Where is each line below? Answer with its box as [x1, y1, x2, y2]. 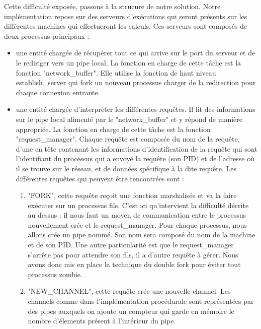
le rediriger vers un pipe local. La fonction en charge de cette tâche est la [16, 57, 241, 68]
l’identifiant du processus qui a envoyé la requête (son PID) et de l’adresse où [16, 153, 255, 164]
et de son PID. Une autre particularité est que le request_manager [28, 239, 234, 250]
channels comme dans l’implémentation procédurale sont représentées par [28, 296, 254, 306]
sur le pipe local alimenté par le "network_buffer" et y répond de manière [16, 113, 243, 124]
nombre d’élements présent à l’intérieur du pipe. [28, 315, 176, 326]
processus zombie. [28, 269, 82, 279]
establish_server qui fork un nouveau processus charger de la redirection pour [16, 77, 256, 88]
